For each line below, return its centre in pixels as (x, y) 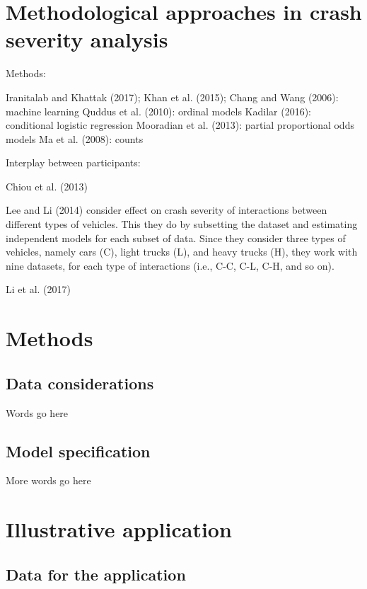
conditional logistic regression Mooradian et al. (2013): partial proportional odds (180, 125)
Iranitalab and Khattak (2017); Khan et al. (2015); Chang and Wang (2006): (172, 97)
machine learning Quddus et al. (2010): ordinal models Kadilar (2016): (158, 111)
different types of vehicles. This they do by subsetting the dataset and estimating (182, 224)
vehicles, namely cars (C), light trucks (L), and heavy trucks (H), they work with (182, 252)
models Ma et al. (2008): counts (75, 138)
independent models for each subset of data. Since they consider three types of (176, 238)
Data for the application (96, 574)
